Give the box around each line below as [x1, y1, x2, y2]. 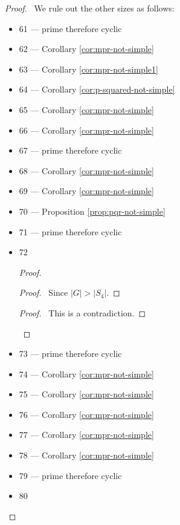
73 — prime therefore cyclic [19, 347, 122, 360]
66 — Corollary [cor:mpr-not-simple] [19, 123, 154, 136]
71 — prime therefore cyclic [19, 225, 122, 238]
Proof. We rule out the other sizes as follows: [5, 2, 175, 14]
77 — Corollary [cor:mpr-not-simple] [19, 428, 154, 441]
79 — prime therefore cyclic [19, 469, 122, 481]
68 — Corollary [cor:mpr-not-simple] [19, 164, 154, 177]
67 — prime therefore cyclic [19, 144, 122, 157]
